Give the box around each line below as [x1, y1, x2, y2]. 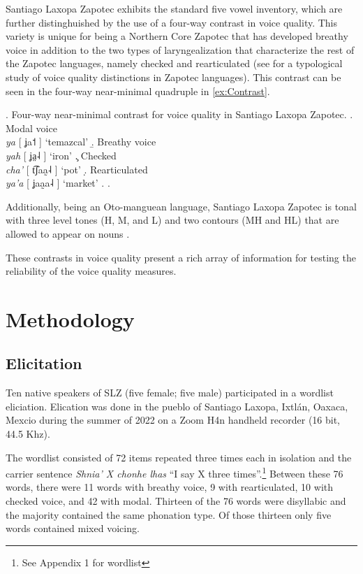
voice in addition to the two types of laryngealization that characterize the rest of [6, 42, 355, 57]
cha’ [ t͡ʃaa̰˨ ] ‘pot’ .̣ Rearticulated [6, 162, 148, 176]
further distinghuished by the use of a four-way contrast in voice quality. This [6, 15, 338, 29]
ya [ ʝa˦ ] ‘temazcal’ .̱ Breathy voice [6, 134, 156, 149]
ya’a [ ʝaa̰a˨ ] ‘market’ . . [6, 175, 110, 190]
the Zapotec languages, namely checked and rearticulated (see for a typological [6, 56, 343, 71]
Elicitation [6, 352, 82, 374]
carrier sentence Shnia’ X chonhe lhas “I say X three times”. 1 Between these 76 [6, 464, 343, 480]
